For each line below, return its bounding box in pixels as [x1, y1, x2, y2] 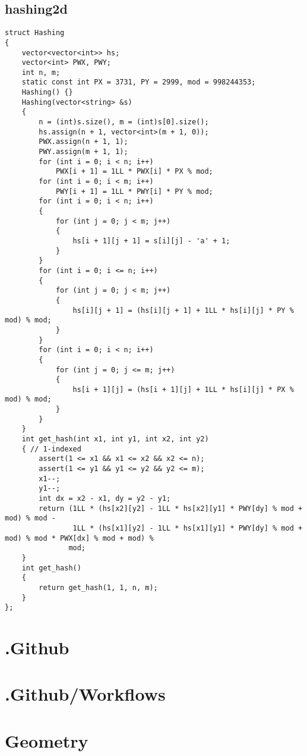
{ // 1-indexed [21, 444, 81, 453]
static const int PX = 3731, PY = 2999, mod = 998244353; [21, 78, 256, 87]
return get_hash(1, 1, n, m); [39, 583, 158, 592]
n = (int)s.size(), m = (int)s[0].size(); [39, 118, 209, 127]
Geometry [5, 728, 88, 752]
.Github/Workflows [5, 682, 166, 706]
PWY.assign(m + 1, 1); [39, 148, 128, 156]
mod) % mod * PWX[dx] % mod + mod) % [5, 534, 154, 542]
